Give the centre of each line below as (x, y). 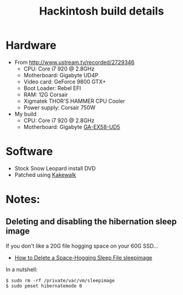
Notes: (23, 200)
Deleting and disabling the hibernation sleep (91, 222)
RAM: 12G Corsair (46, 94)
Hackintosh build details (102, 11)
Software (29, 152)
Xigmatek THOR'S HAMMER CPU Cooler (74, 101)
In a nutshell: (22, 269)
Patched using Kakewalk (45, 175)
